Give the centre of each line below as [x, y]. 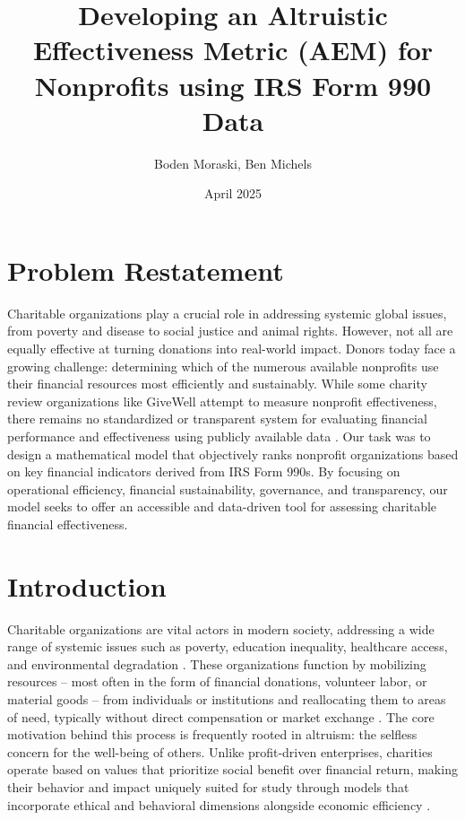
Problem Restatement [146, 270]
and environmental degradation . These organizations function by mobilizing [217, 663]
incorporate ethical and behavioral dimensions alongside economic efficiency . [219, 804]
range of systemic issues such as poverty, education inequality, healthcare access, [228, 646]
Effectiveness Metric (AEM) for [233, 50]
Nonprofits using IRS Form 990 [233, 85]
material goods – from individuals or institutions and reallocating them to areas [227, 699]
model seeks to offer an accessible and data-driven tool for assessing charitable [222, 506]
